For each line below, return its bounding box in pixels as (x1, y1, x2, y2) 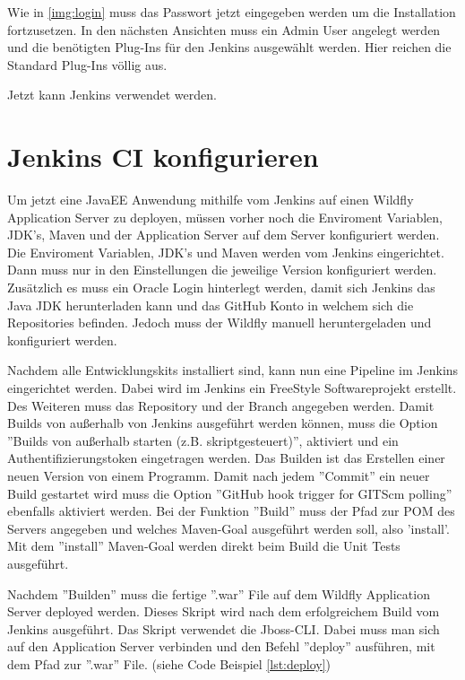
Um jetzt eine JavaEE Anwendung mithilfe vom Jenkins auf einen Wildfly (7, 190, 414, 209)
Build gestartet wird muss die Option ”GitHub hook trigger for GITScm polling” (7, 484, 452, 502)
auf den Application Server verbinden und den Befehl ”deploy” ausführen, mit (7, 637, 435, 656)
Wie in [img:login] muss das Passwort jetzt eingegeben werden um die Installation (7, 3, 456, 21)
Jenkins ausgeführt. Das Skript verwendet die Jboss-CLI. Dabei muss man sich (7, 619, 440, 638)
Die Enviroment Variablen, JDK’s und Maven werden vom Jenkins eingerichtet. (7, 242, 444, 261)
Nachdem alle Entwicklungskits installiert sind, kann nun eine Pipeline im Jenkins (7, 361, 459, 379)
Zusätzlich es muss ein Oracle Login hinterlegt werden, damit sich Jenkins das (7, 278, 435, 297)
